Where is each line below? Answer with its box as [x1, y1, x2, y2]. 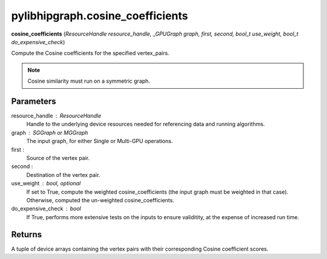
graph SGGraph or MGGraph [11, 129, 88, 136]
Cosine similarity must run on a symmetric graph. [27, 77, 151, 85]
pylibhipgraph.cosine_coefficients [11, 9, 188, 22]
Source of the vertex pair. [26, 154, 90, 161]
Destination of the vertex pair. [26, 171, 101, 178]
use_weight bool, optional [11, 180, 81, 187]
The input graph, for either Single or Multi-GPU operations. [26, 138, 173, 145]
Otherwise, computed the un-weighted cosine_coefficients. [26, 196, 175, 203]
